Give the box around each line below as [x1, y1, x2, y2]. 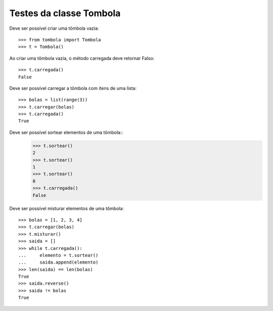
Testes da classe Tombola [9, 8, 121, 19]
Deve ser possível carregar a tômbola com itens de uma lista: [9, 85, 136, 91]
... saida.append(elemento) [18, 260, 99, 265]
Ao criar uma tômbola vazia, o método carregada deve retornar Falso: [9, 55, 155, 61]
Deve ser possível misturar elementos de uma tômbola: [9, 205, 124, 212]
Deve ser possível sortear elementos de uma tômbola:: [9, 129, 123, 135]
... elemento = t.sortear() [18, 252, 99, 258]
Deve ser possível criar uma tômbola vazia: [9, 25, 99, 31]
